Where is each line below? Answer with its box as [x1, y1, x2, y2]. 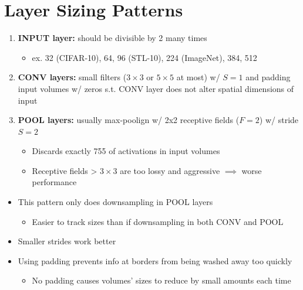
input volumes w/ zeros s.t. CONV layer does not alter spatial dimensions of [18, 82, 294, 94]
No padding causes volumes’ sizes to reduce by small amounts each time [32, 274, 291, 286]
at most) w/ [176, 71, 220, 83]
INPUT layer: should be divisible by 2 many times [18, 32, 207, 44]
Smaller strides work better [18, 235, 116, 247]
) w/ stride [259, 114, 299, 126]
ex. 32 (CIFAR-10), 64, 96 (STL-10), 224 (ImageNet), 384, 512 [32, 51, 257, 63]
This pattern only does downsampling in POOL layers [18, 196, 213, 208]
